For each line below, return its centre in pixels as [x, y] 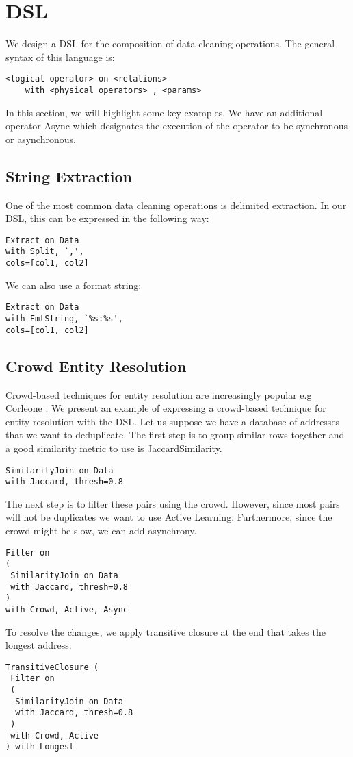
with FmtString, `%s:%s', [64, 319]
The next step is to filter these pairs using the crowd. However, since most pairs [173, 503]
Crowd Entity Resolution [96, 365]
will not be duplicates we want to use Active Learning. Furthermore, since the [169, 517]
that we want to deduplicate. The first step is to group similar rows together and [175, 435]
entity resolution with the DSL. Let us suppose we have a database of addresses [173, 421]
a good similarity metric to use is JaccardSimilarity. [114, 448]
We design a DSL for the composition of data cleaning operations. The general [170, 44]
